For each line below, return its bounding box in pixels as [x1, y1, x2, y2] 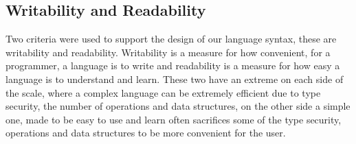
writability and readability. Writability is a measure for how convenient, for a [5, 45, 331, 59]
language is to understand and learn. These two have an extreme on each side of [5, 71, 344, 86]
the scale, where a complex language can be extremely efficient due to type [5, 85, 321, 99]
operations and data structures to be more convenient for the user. [5, 125, 286, 140]
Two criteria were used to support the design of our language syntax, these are [5, 32, 337, 46]
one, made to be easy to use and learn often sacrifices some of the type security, [5, 112, 342, 126]
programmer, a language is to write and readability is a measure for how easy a [5, 58, 340, 73]
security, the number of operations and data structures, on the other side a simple [5, 99, 351, 113]
